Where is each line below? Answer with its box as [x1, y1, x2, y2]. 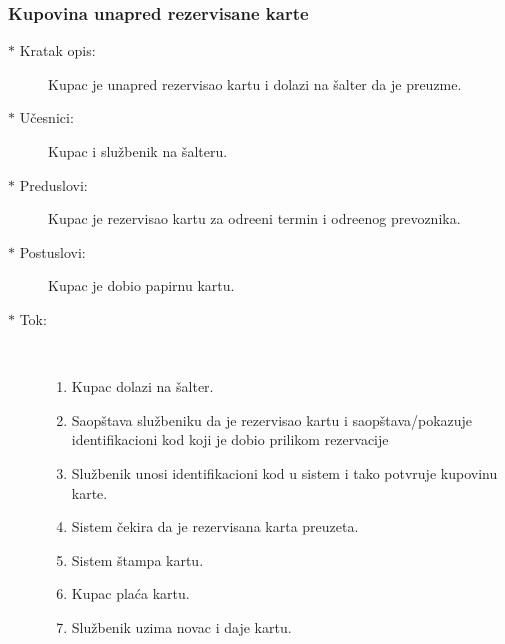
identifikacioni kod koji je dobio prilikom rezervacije [71, 429, 389, 450]
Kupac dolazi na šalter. [71, 376, 214, 397]
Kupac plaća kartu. [71, 583, 190, 604]
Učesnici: [19, 107, 74, 128]
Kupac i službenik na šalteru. [48, 141, 228, 161]
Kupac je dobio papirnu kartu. [48, 275, 235, 296]
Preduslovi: [19, 174, 88, 195]
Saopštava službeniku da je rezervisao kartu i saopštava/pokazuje [71, 409, 473, 430]
